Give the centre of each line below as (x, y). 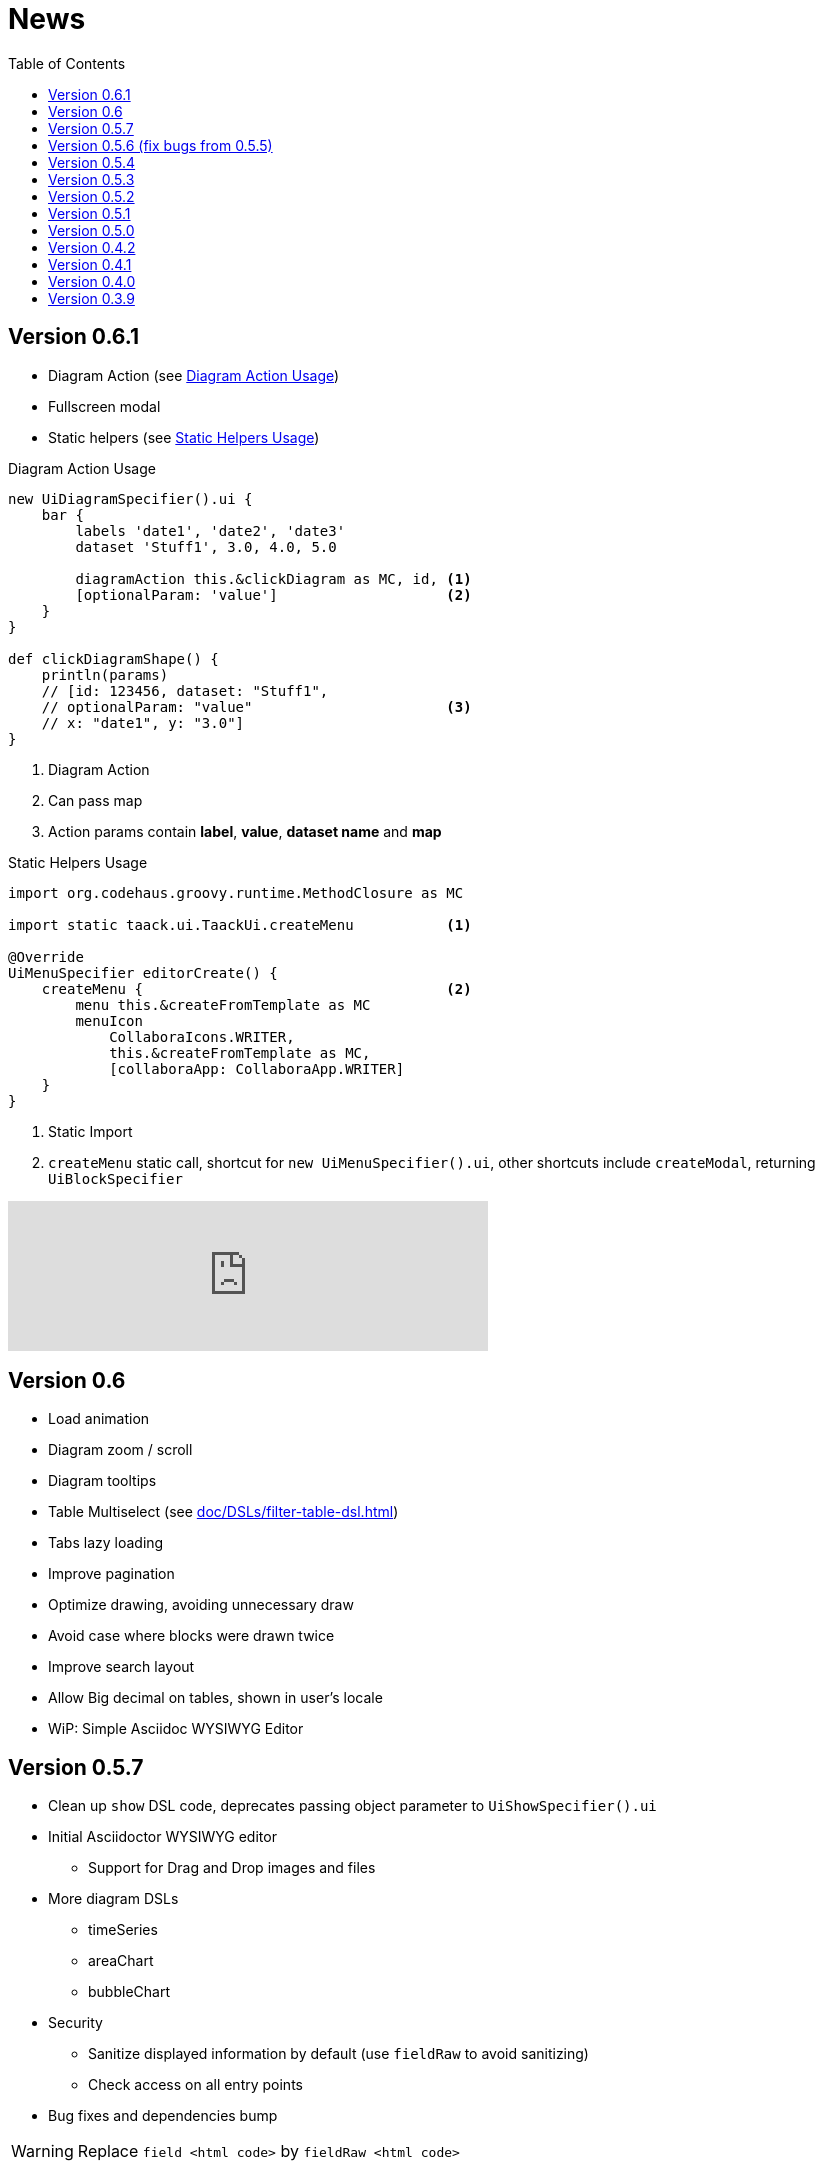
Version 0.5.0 (91, 230)
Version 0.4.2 (92, 247)
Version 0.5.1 (89, 213)
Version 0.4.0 (92, 281)
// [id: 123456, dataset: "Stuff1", (185, 690)
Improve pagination (111, 1574)
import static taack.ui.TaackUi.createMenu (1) (240, 924)
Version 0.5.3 (91, 179)
